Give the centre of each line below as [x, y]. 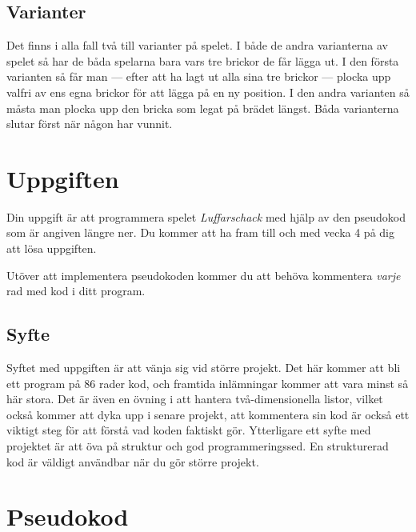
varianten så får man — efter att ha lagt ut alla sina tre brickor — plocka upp [199, 76]
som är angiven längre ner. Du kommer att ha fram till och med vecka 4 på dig [200, 232]
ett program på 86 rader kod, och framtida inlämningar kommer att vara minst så [208, 383]
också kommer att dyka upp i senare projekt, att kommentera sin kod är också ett [208, 414]
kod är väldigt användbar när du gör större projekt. [133, 461]
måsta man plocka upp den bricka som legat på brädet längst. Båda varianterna [203, 108]
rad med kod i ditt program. [76, 291]
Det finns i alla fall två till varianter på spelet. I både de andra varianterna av [197, 45]
